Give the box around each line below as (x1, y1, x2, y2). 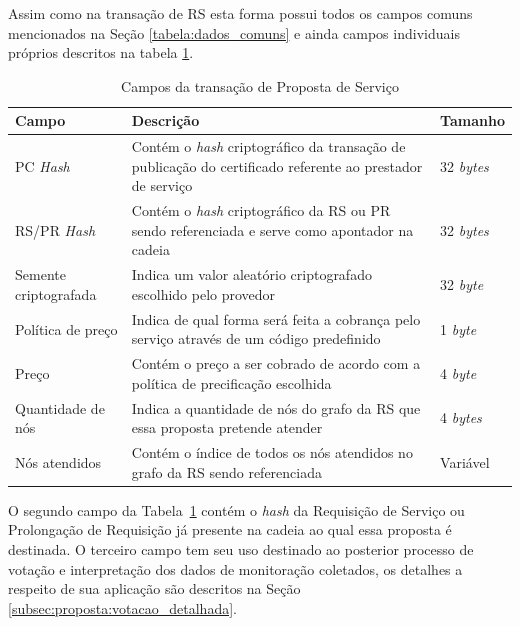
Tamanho (440, 110, 505, 131)
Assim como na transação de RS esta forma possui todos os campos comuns (8, 3, 473, 23)
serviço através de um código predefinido (131, 328, 381, 349)
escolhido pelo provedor (131, 283, 276, 304)
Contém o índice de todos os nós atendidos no (131, 442, 413, 463)
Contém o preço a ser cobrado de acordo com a (131, 353, 421, 374)
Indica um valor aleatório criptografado (131, 264, 372, 285)
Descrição (131, 110, 200, 131)
